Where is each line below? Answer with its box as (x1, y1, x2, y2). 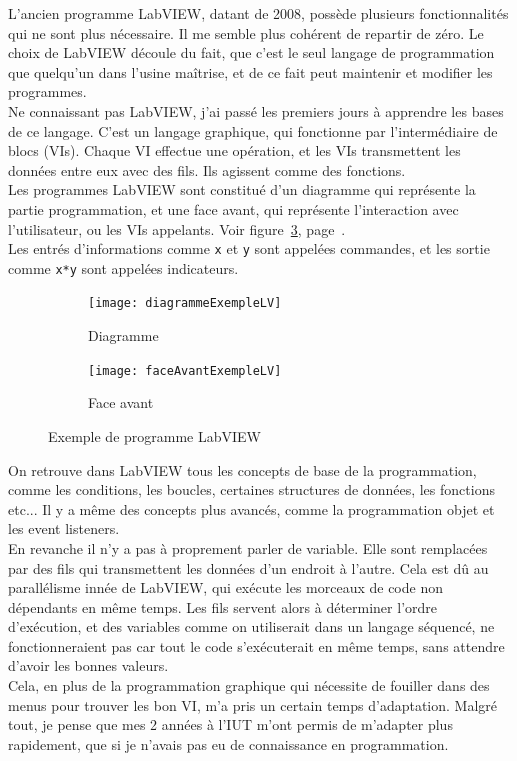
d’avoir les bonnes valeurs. (8, 655, 169, 676)
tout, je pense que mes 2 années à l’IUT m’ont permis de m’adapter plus (8, 714, 453, 735)
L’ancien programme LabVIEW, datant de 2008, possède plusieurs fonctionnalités (8, 3, 509, 23)
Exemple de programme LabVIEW (48, 425, 261, 446)
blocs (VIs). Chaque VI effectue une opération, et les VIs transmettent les (8, 140, 461, 161)
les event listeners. (8, 518, 120, 539)
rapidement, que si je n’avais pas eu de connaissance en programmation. (8, 733, 449, 754)
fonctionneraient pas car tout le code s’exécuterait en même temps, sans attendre (8, 635, 505, 656)
